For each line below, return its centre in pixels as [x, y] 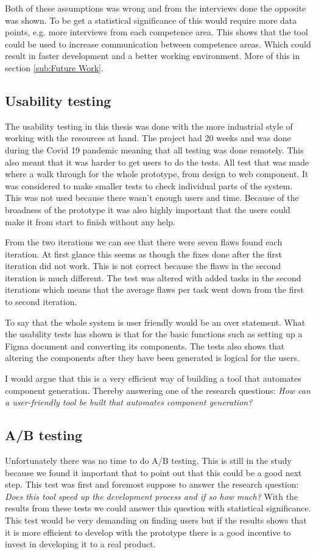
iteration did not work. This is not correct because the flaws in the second [143, 266]
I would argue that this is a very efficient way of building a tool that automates [153, 378]
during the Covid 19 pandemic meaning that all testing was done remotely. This [154, 149]
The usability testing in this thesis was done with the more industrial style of [149, 126]
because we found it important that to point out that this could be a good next [153, 472]
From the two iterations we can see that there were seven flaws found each [144, 242]
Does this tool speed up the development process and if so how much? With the [152, 496]
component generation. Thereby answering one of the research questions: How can [158, 390]
